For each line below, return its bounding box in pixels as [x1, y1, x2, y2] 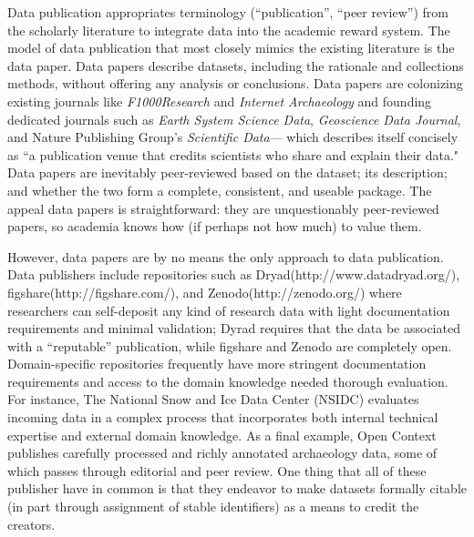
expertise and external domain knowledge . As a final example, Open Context [7, 425, 437, 444]
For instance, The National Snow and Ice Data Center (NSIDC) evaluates [7, 390, 419, 409]
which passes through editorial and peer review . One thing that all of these [7, 461, 427, 480]
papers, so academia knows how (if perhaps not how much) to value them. [7, 217, 422, 236]
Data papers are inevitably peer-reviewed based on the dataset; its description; [7, 163, 448, 182]
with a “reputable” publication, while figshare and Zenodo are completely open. [7, 336, 452, 355]
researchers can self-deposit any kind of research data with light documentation [7, 300, 450, 319]
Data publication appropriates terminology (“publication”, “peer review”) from [7, 3, 448, 21]
